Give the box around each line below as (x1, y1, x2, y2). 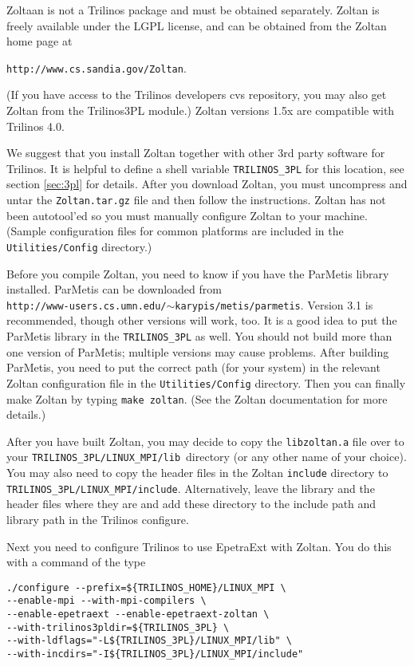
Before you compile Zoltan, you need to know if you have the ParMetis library (6, 265, 389, 282)
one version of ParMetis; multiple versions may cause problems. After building (6, 343, 389, 360)
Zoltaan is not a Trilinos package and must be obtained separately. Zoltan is (6, 2, 380, 18)
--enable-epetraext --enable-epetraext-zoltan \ (6, 609, 270, 621)
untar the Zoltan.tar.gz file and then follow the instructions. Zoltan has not (6, 191, 386, 208)
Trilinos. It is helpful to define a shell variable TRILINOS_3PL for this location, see (6, 160, 404, 176)
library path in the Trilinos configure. (6, 510, 189, 527)
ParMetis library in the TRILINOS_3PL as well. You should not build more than (6, 328, 392, 344)
